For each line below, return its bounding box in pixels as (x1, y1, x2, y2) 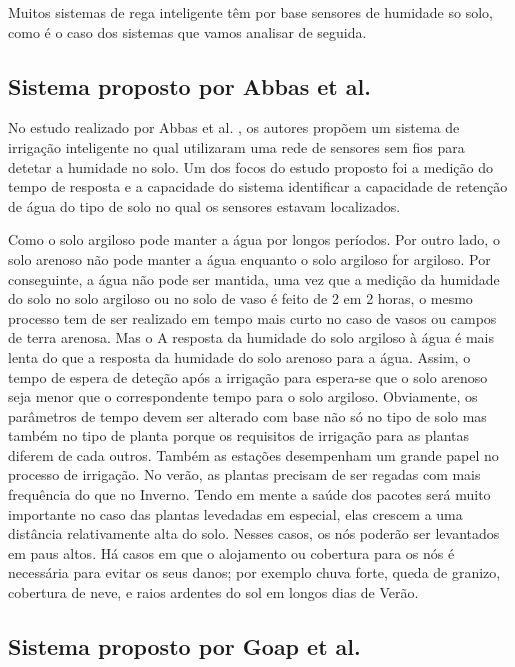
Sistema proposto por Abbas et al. (8, 70, 371, 101)
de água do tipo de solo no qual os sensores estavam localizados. (8, 195, 401, 216)
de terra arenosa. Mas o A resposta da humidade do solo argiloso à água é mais (8, 327, 495, 348)
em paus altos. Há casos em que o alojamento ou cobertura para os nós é (8, 542, 455, 563)
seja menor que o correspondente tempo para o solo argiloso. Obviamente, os (8, 386, 478, 407)
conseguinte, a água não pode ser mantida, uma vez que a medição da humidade (8, 268, 500, 289)
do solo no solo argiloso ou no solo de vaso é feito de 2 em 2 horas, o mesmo (8, 288, 473, 309)
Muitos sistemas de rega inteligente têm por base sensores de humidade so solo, (8, 2, 493, 22)
